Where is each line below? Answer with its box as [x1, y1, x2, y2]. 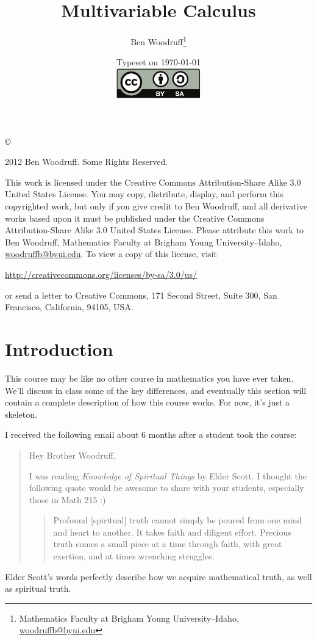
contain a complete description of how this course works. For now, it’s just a [5, 396, 290, 409]
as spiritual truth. [5, 582, 71, 595]
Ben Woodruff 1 [130, 34, 187, 48]
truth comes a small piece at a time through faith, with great [53, 537, 282, 550]
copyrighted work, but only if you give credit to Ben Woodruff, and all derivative [5, 200, 307, 213]
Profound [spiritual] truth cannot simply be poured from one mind [53, 514, 302, 526]
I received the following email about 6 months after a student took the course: [5, 428, 297, 441]
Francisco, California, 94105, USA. [5, 300, 134, 313]
